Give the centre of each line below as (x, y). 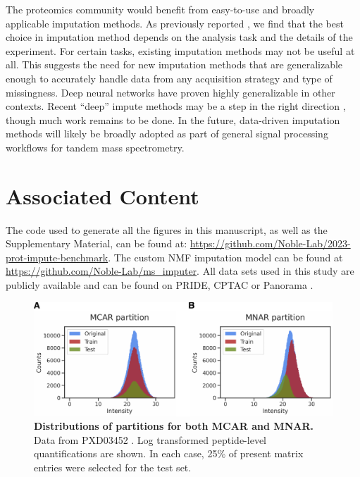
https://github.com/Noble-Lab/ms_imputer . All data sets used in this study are (180, 271)
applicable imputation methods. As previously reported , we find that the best (175, 23)
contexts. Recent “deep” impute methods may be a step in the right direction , (176, 106)
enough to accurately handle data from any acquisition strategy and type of (169, 78)
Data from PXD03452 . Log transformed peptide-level (150, 439)
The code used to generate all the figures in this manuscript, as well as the (167, 229)
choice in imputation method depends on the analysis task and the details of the (179, 37)
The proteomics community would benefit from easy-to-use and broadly (160, 9)
